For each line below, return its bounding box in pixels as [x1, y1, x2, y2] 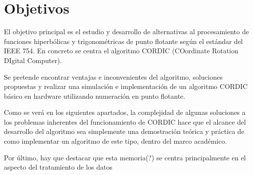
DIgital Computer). [4, 55, 62, 65]
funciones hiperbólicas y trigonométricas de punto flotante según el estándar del [4, 36, 243, 46]
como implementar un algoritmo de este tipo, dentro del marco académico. [4, 136, 227, 146]
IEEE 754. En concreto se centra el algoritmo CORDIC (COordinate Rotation [4, 45, 238, 56]
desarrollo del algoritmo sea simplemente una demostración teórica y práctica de [4, 126, 245, 136]
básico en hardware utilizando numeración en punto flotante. [4, 90, 186, 101]
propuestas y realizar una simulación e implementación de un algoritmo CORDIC [4, 81, 248, 91]
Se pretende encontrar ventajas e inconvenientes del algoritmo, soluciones [4, 71, 223, 82]
